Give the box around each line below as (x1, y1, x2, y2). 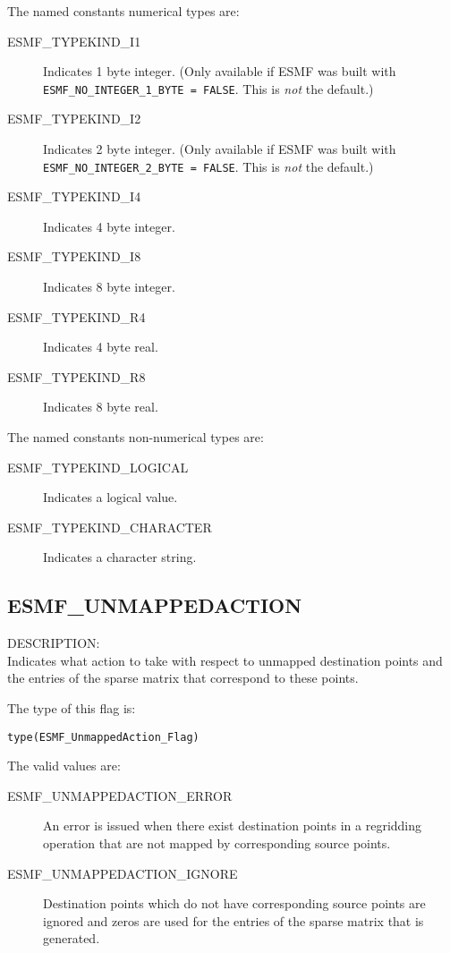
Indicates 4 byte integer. (43, 217, 175, 235)
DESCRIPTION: (7, 634, 100, 652)
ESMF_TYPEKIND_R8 (7, 367, 146, 386)
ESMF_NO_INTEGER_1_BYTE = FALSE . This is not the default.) (43, 79, 374, 98)
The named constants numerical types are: (7, 2, 240, 20)
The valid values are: (7, 756, 121, 775)
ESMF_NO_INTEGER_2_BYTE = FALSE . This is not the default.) (43, 157, 374, 175)
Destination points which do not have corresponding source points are (43, 894, 426, 913)
